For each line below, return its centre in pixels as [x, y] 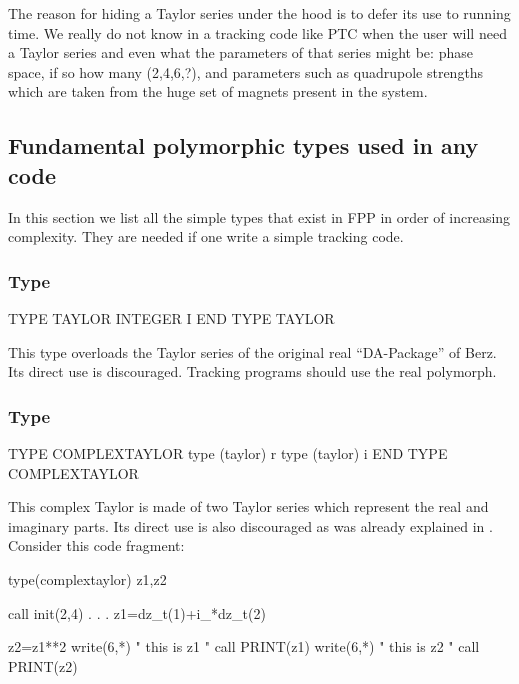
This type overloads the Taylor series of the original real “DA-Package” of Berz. [252, 351]
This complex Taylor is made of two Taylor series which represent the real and [248, 506]
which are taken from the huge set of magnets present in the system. [218, 91]
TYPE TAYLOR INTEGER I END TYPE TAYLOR [171, 317]
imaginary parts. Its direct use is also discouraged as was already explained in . [250, 525]
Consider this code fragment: [96, 545]
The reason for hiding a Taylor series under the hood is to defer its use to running [259, 13]
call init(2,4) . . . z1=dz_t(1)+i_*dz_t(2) [137, 612]
